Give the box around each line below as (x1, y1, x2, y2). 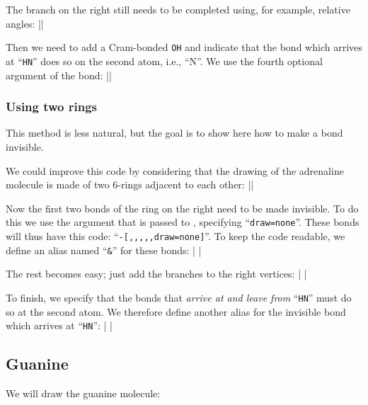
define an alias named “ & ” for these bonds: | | (6, 242, 202, 257)
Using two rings (6, 98, 98, 115)
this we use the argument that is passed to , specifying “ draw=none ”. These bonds (6, 215, 360, 229)
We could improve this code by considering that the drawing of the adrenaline (6, 163, 344, 178)
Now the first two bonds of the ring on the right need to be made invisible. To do (6, 200, 359, 215)
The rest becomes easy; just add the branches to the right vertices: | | (6, 266, 307, 281)
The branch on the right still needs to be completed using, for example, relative (6, 2, 350, 16)
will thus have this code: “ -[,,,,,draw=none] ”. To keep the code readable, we (6, 228, 345, 243)
